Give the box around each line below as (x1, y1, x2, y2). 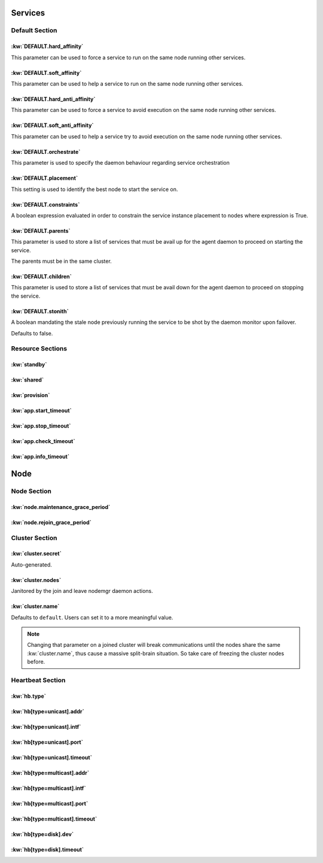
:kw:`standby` (11, 361, 47, 368)
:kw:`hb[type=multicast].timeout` (11, 815, 97, 822)
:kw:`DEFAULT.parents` (11, 227, 71, 234)
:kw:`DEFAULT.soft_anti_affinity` (11, 122, 94, 129)
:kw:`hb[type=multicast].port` (11, 800, 89, 807)
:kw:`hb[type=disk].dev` (11, 830, 74, 838)
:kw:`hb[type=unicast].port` (11, 738, 84, 746)
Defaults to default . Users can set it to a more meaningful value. (11, 614, 173, 621)
